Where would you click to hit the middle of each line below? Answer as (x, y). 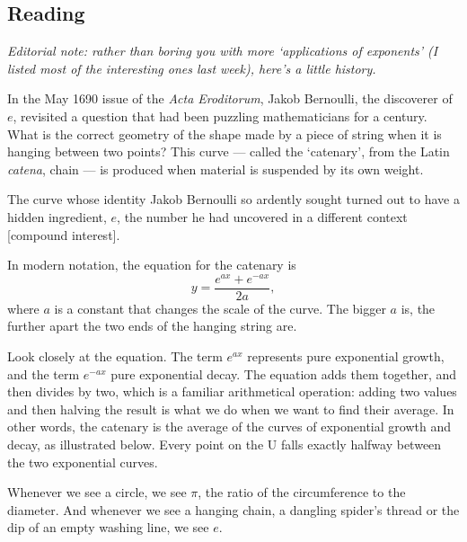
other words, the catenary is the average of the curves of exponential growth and (229, 426)
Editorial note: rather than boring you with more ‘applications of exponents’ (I (223, 51)
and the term (44, 373)
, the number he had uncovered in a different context (262, 216)
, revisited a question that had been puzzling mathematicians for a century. (220, 116)
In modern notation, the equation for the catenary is (152, 265)
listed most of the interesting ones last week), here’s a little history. (192, 68)
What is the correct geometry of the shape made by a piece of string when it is (225, 133)
